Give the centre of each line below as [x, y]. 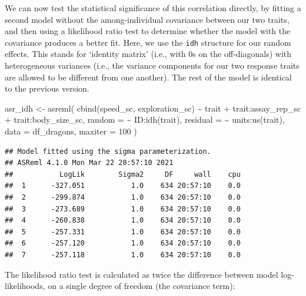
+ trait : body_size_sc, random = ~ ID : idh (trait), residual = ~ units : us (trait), [145, 120]
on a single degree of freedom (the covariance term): [142, 286]
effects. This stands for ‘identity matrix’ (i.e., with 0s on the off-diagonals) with [148, 54]
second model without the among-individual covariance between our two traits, [147, 19]
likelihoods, [25, 286]
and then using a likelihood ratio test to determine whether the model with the [148, 31]
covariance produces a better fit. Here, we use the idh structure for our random [148, 42]
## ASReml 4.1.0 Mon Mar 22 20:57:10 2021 [89, 163]
